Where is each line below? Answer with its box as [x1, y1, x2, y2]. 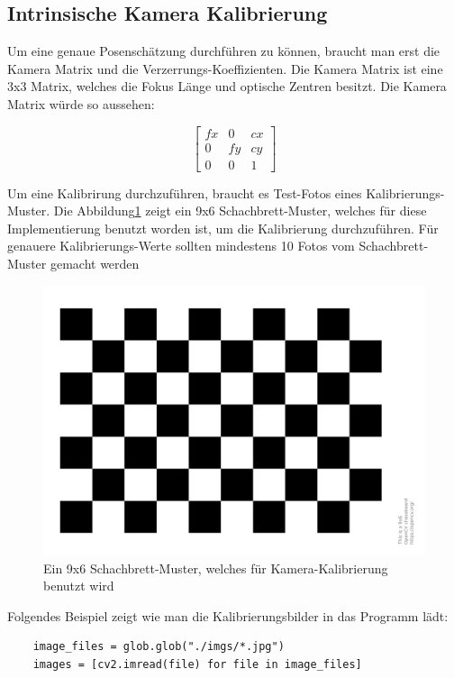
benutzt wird [43, 576, 114, 595]
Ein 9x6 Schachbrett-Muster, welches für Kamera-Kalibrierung [43, 558, 388, 577]
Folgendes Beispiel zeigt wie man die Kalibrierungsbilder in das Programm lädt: [7, 606, 449, 625]
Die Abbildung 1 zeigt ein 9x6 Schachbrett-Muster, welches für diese [53, 201, 427, 220]
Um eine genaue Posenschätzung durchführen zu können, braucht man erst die [7, 41, 440, 60]
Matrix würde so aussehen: [7, 94, 155, 113]
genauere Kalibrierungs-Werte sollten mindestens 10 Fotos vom [7, 236, 355, 255]
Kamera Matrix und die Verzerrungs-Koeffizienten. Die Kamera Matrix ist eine [7, 59, 443, 78]
